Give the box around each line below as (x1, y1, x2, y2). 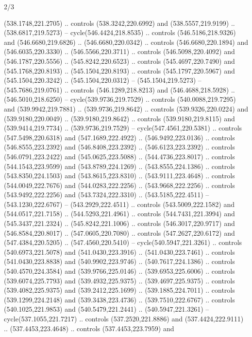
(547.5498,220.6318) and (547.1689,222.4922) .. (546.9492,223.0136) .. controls (4, 132, 235, 142)
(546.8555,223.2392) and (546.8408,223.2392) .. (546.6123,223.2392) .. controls (4, 142, 235, 152)
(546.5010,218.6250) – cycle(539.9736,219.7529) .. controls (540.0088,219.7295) (4, 94, 236, 104)
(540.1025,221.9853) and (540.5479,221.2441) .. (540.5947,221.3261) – (4, 304, 209, 314)
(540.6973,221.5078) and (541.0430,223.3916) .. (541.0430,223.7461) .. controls (4, 246, 235, 257)
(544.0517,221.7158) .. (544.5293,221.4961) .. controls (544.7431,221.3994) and (4, 208, 235, 219)
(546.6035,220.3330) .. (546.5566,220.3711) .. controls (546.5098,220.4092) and (4, 46, 235, 56)
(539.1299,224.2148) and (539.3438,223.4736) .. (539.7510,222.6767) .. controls (4, 294, 235, 304)
